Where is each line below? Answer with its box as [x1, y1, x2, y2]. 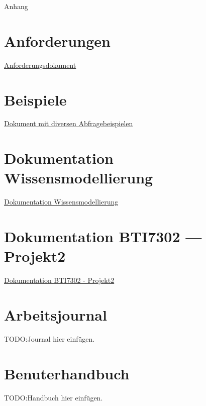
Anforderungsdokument [4, 59, 76, 70]
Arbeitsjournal [4, 304, 107, 325]
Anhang [4, 1, 28, 11]
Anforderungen [4, 30, 111, 51]
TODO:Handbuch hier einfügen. [4, 392, 103, 402]
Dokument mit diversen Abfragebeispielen [4, 118, 133, 129]
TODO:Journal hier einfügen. [4, 333, 95, 344]
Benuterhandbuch [4, 363, 130, 383]
